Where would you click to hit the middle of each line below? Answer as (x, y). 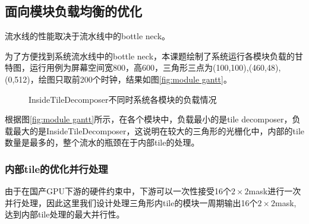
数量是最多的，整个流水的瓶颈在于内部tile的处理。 (102, 142)
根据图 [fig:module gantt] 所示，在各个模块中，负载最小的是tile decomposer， (149, 119)
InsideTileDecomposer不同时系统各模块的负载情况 (123, 99)
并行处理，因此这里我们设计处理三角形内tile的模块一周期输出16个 (131, 202)
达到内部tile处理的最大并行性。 (65, 214)
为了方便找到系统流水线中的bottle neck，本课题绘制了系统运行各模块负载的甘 (154, 56)
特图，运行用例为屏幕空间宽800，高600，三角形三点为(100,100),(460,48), (143, 67)
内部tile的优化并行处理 (56, 168)
